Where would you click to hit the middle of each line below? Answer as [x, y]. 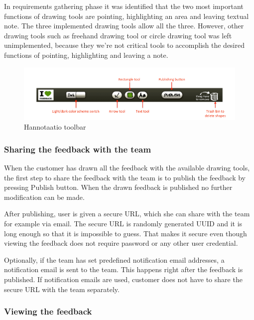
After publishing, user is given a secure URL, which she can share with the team [127, 214]
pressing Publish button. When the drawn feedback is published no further [118, 187]
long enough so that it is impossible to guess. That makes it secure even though [126, 233]
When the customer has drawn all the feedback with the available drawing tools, [127, 167]
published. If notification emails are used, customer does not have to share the [123, 279]
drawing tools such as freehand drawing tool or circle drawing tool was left [118, 35]
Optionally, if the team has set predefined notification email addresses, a [114, 259]
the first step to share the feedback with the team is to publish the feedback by [125, 177]
